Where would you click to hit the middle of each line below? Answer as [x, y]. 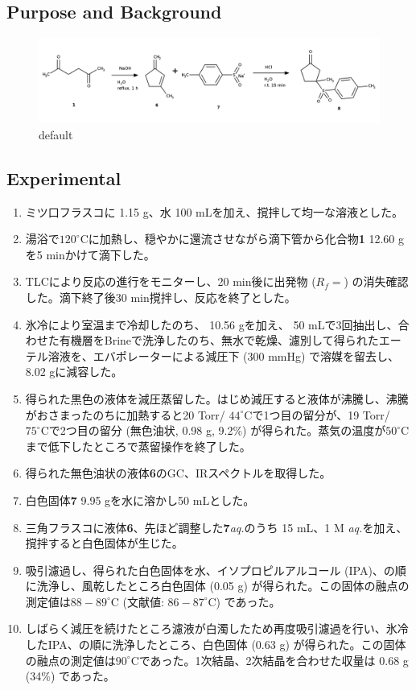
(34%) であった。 [70, 676]
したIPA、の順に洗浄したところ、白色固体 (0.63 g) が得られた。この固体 [216, 645]
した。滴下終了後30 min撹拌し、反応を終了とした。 [161, 297]
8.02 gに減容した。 [74, 372]
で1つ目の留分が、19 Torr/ [321, 414]
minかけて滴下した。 [101, 254]
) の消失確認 [376, 281]
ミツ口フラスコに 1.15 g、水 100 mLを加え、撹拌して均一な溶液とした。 [214, 211]
